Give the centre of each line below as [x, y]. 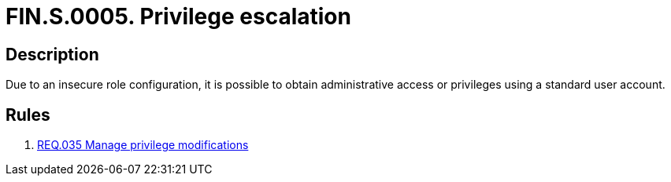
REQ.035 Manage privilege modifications [143, 145]
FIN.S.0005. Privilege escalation [178, 16]
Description [52, 54]
